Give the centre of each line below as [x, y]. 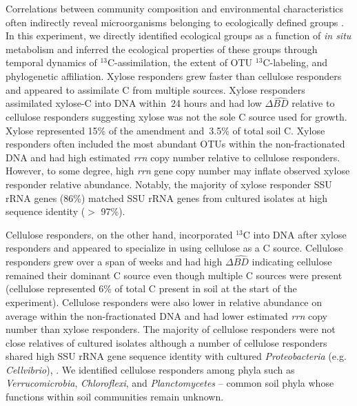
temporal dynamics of [51, 62]
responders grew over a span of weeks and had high [114, 262]
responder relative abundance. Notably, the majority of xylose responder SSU [169, 184]
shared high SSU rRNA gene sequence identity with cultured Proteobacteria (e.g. [176, 356]
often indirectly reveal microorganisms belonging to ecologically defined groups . [175, 22]
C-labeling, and [295, 62]
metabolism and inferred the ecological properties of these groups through [162, 49]
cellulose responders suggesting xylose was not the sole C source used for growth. [176, 116]
